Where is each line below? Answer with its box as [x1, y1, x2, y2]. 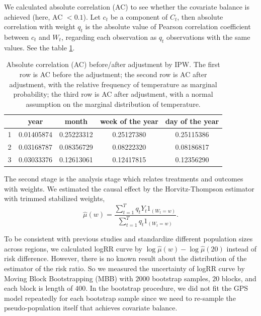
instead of [226, 243, 257, 254]
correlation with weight [4, 21, 75, 32]
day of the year [165, 116, 219, 127]
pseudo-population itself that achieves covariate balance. [4, 302, 178, 313]
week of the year [100, 116, 158, 127]
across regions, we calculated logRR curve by [4, 243, 142, 254]
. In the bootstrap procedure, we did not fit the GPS [85, 283, 248, 293]
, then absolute [177, 11, 223, 22]
